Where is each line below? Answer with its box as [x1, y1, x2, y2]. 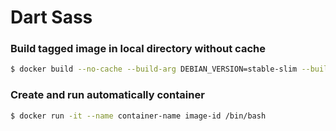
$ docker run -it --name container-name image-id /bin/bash [10, 111, 267, 121]
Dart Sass [10, 6, 93, 29]
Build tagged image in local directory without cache [10, 42, 266, 56]
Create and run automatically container [10, 88, 205, 102]
